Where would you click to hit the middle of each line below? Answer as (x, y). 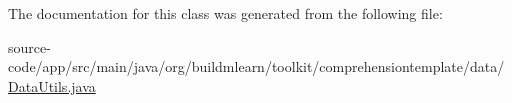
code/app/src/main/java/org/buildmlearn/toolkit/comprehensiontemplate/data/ (256, 66)
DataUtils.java (52, 85)
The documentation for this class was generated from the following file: (225, 13)
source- (29, 46)
